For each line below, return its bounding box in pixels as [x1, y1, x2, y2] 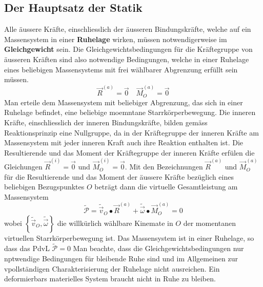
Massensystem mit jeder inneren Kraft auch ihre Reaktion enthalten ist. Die [4, 137, 244, 148]
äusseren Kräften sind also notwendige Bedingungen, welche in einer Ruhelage [4, 53, 249, 64]
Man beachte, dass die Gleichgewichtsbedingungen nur [73, 243, 244, 254]
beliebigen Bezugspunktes [4, 181, 85, 192]
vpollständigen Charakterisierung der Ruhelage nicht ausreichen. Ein [4, 263, 220, 274]
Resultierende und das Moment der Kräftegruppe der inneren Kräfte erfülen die [4, 147, 255, 158]
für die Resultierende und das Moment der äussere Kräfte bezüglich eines [4, 171, 234, 182]
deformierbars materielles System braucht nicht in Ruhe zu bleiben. [4, 273, 216, 284]
